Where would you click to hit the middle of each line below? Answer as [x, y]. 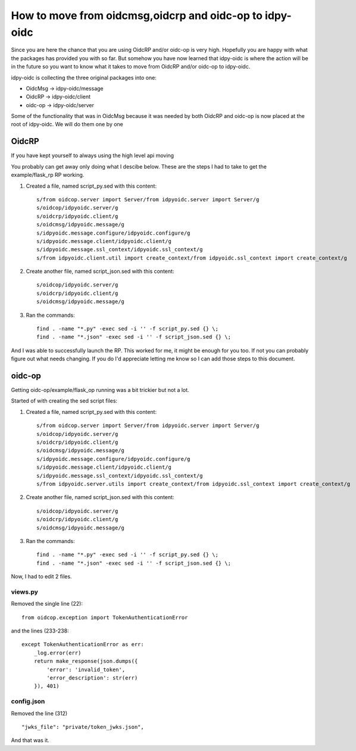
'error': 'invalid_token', [86, 669]
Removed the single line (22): [47, 604]
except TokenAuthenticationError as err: [83, 644]
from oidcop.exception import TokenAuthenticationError [105, 617]
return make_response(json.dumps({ [86, 661]
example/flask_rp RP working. [48, 175]
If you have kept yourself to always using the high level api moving [93, 155]
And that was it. [30, 740]
